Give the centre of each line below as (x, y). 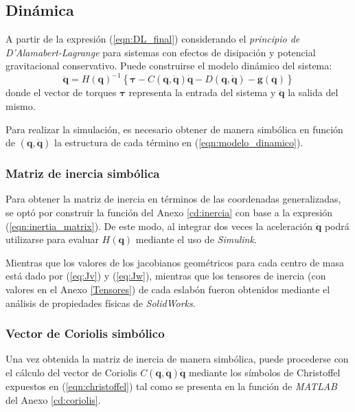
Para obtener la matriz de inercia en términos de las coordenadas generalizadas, (173, 199)
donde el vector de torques (61, 92)
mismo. (21, 106)
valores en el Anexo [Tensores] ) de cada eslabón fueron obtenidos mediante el (168, 289)
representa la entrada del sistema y (202, 92)
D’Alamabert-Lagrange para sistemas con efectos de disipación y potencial (161, 52)
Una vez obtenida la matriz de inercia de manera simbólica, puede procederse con (177, 359)
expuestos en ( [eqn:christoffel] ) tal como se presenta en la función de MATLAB (171, 386)
